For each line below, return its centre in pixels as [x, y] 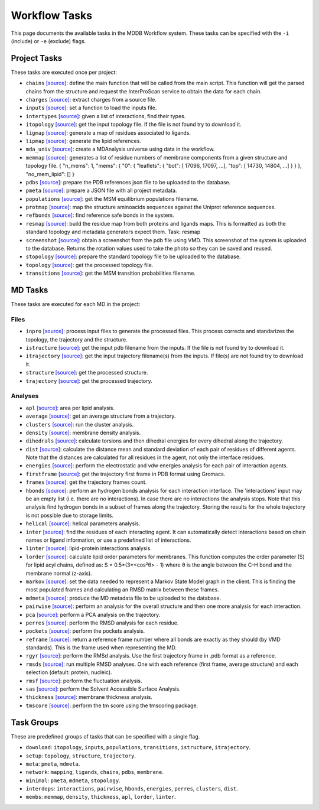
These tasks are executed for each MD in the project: [76, 304]
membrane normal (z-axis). [59, 573]
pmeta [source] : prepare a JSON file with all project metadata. [101, 191]
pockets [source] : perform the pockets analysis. [85, 631]
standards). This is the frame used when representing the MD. [101, 648]
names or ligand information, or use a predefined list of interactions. [108, 540]
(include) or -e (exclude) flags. [48, 41]
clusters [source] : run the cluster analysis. [80, 424]
